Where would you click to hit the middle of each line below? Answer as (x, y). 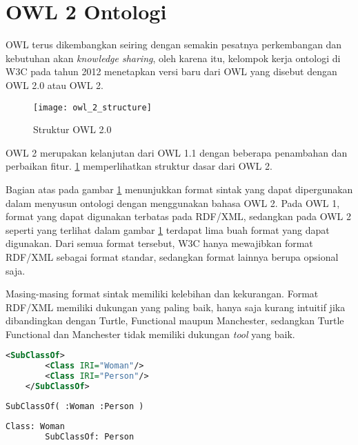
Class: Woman (35, 426)
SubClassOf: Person (90, 436)
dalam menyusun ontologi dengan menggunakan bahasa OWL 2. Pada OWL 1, (173, 202)
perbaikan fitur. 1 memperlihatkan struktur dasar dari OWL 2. (139, 166)
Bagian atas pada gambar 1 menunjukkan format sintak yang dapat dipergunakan (179, 189)
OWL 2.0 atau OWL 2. (54, 85)
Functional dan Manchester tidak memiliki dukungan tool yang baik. (150, 334)
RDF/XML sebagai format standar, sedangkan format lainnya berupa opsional (172, 256)
